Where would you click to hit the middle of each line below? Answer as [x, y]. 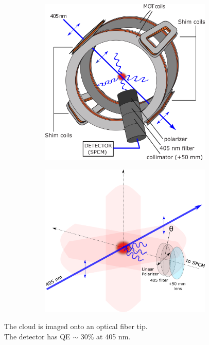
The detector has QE [37, 336]
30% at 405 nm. [106, 336]
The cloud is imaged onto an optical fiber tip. [76, 326]
